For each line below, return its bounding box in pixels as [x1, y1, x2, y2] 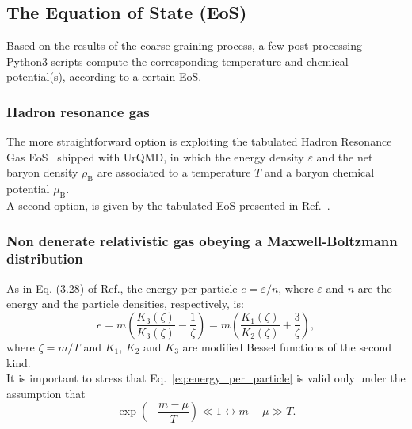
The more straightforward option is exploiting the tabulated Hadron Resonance [6, 133, 392, 150]
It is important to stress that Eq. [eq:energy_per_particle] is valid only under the [6, 370, 406, 386]
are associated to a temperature [97, 164, 251, 180]
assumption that [6, 385, 86, 401]
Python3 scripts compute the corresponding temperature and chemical [6, 52, 349, 69]
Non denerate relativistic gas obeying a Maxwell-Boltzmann [6, 230, 398, 250]
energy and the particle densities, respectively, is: [6, 295, 244, 312]
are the [357, 279, 392, 296]
